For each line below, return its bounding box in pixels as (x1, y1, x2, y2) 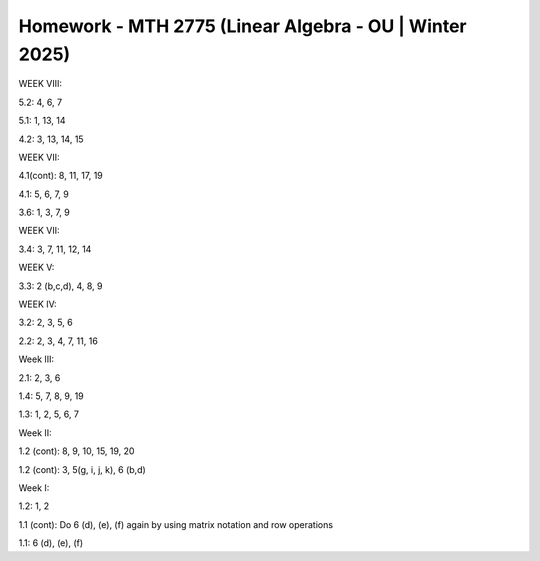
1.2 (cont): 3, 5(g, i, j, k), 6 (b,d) (18, 463, 147, 475)
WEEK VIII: (18, 78, 62, 90)
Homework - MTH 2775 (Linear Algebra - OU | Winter (18, 15, 467, 37)
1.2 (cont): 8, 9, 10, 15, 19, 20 (18, 445, 135, 457)
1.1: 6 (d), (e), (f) (18, 537, 84, 549)
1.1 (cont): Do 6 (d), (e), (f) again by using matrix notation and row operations (18, 518, 334, 530)
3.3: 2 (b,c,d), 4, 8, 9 (18, 280, 104, 292)
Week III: (18, 353, 55, 365)
